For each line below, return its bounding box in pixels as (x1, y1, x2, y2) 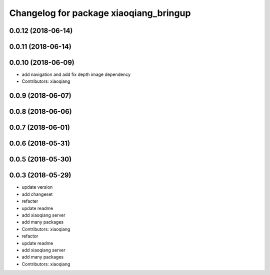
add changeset (21, 191, 53, 197)
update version (21, 184, 53, 190)
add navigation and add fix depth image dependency (21, 71, 131, 77)
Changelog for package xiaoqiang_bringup (9, 7, 191, 18)
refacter (21, 198, 38, 204)
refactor (21, 233, 38, 239)
